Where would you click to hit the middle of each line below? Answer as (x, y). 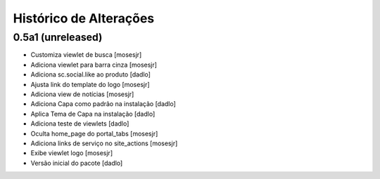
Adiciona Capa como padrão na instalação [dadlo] (103, 104)
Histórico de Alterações (84, 18)
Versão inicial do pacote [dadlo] (77, 163)
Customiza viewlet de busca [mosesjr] (86, 55)
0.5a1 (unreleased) (58, 37)
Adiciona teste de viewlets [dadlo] (80, 124)
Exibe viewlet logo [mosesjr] (71, 153)
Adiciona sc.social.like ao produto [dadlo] (91, 74)
